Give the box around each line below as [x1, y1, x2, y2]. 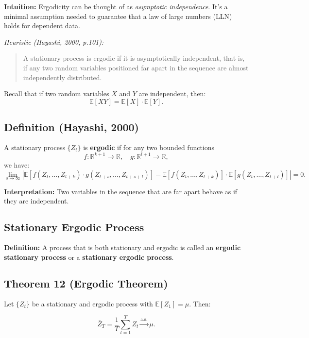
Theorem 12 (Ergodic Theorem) [4, 275, 168, 290]
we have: [4, 160, 30, 170]
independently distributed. [23, 72, 102, 82]
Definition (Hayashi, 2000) [4, 119, 139, 135]
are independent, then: [138, 88, 206, 99]
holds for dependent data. [4, 20, 80, 31]
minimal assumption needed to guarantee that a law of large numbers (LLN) [4, 11, 232, 21]
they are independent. [4, 196, 69, 206]
